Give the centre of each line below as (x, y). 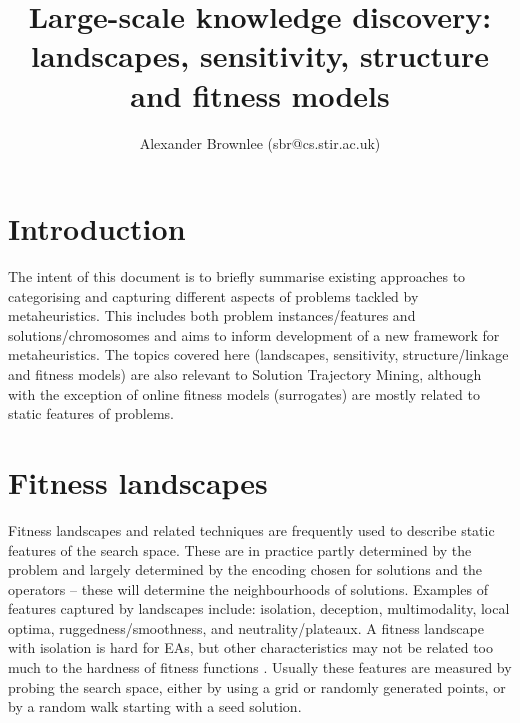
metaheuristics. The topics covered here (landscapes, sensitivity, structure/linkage (258, 354)
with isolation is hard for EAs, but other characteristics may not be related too (250, 647)
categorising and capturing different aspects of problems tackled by (213, 295)
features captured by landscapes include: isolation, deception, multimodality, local (259, 608)
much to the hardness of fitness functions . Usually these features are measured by (260, 667)
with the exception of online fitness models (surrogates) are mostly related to (244, 393)
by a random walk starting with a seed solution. (155, 706)
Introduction (97, 228)
